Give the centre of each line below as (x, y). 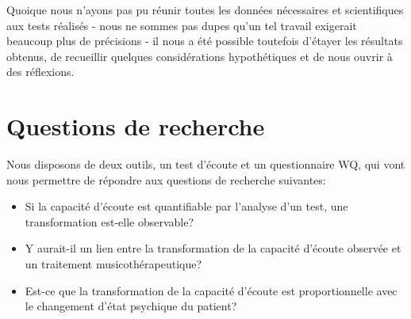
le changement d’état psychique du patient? (131, 306)
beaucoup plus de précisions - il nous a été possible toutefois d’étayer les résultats (205, 41)
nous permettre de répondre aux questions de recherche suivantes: (166, 179)
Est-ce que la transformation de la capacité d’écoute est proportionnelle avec (211, 290)
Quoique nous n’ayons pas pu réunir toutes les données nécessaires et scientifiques (205, 9)
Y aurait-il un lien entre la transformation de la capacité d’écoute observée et (213, 248)
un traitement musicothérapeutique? (113, 264)
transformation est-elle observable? (109, 221)
